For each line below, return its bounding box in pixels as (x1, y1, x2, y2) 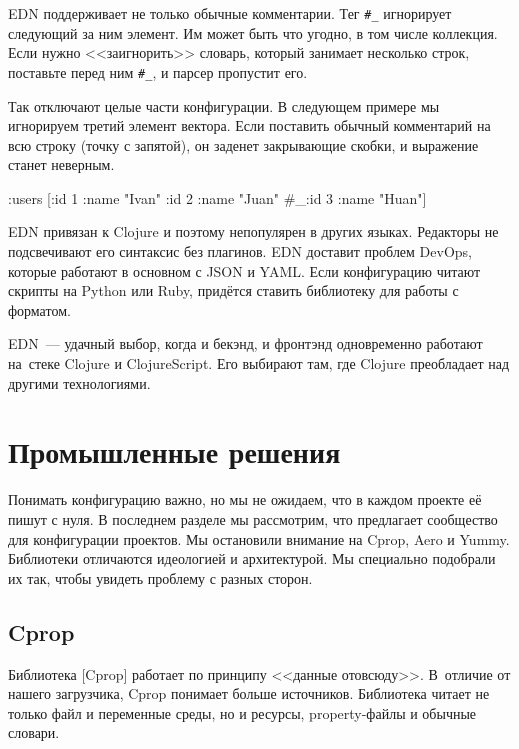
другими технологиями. (8, 372, 151, 393)
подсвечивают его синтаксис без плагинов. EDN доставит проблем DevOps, (8, 241, 472, 262)
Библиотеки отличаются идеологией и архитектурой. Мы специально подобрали (8, 548, 496, 569)
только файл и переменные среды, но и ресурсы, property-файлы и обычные (8, 702, 477, 723)
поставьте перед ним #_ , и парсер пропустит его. (8, 61, 308, 82)
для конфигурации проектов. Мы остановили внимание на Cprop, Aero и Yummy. (8, 528, 510, 549)
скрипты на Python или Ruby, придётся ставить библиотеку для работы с (8, 280, 459, 301)
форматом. (8, 299, 71, 320)
